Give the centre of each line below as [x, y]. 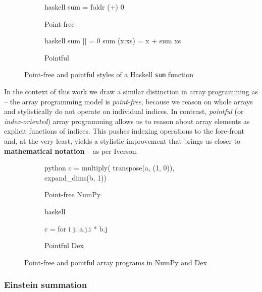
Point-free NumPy [73, 194]
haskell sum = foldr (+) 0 [84, 7]
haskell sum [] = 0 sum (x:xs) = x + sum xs [113, 41]
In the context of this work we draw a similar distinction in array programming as [131, 92]
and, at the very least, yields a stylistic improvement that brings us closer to [122, 141]
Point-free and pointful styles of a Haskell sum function [109, 74]
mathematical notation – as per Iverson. [71, 151]
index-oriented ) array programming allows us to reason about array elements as [127, 121]
